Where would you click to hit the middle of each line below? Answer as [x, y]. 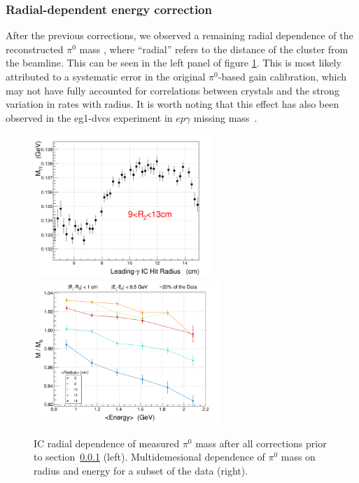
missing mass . [225, 117]
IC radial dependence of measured [107, 443]
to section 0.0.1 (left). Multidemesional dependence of [149, 457]
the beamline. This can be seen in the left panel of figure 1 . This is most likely [174, 63]
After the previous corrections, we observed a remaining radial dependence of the [179, 35]
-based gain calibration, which [282, 76]
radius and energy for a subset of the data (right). [141, 470]
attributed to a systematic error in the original [106, 76]
